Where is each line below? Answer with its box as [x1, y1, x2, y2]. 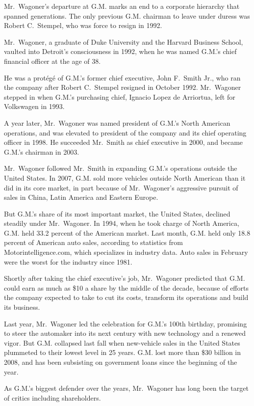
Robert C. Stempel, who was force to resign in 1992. [4, 20, 162, 30]
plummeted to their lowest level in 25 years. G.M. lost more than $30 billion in [4, 347, 241, 357]
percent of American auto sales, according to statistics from [4, 237, 183, 247]
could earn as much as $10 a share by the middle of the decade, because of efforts [4, 282, 249, 293]
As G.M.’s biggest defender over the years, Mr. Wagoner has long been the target [4, 383, 249, 393]
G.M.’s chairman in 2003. [4, 146, 79, 157]
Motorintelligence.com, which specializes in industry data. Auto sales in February [4, 247, 248, 257]
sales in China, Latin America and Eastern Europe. [4, 192, 158, 202]
